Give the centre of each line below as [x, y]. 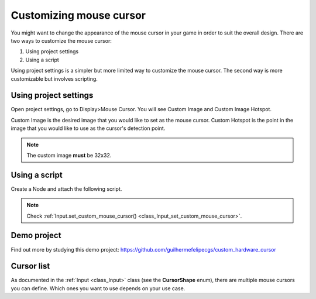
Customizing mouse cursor [78, 15]
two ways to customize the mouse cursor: [61, 40]
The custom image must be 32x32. [69, 155]
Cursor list [30, 266]
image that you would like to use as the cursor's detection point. [88, 128]
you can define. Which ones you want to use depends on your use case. [98, 288]
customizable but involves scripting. [54, 78]
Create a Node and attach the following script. [66, 189]
